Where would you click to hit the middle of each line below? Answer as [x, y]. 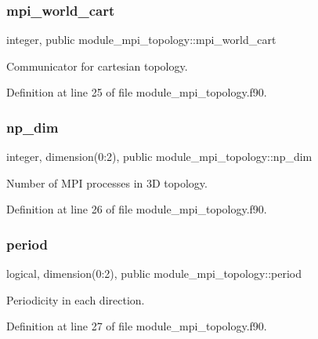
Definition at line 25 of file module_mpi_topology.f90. [137, 92]
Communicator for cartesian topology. [97, 66]
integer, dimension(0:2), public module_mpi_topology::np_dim [159, 157]
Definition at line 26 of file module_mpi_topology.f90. [137, 209]
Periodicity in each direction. [76, 299]
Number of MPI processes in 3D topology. [107, 182]
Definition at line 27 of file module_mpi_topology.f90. [137, 326]
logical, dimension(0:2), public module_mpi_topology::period [154, 273]
